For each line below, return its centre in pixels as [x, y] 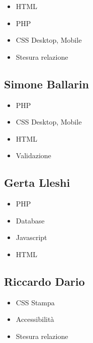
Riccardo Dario [44, 281]
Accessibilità [35, 319]
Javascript [31, 237]
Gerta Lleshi [37, 183]
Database [30, 220]
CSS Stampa [35, 302]
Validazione [33, 155]
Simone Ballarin [46, 84]
